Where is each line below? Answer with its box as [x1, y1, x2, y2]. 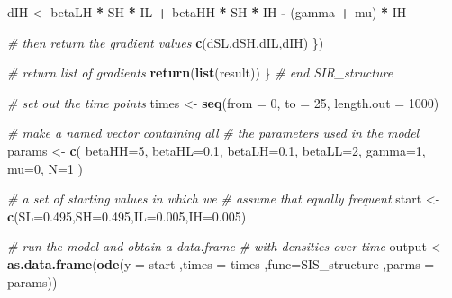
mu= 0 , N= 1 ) [7, 158, 84, 177]
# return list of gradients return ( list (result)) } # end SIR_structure [7, 63, 393, 82]
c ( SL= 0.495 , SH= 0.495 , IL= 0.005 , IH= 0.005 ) [7, 206, 247, 225]
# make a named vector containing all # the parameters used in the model [7, 123, 420, 142]
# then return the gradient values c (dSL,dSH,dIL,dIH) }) [7, 32, 324, 51]
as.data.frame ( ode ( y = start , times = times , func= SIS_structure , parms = [7, 254, 435, 273]
